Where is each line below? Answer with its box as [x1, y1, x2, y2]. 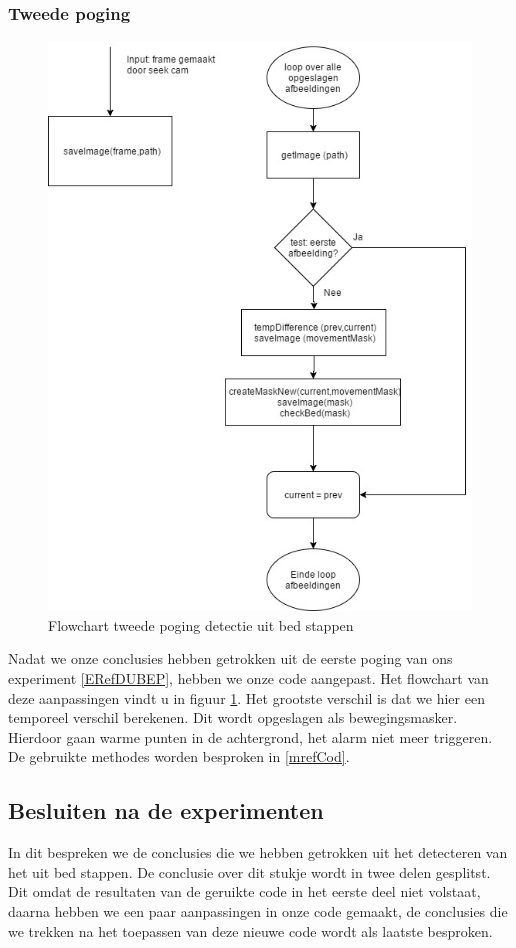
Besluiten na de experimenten [8, 795, 324, 826]
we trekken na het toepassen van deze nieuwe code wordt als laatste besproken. [8, 920, 493, 941]
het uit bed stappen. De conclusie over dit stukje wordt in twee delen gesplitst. [8, 861, 491, 882]
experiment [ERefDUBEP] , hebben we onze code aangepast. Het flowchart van [8, 667, 489, 688]
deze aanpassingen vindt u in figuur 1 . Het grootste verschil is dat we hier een [8, 687, 485, 708]
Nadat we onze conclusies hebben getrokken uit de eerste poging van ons [8, 648, 453, 669]
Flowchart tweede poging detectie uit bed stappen [48, 614, 354, 635]
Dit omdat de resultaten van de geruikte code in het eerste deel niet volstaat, [8, 881, 481, 902]
